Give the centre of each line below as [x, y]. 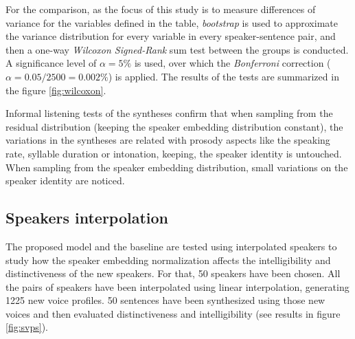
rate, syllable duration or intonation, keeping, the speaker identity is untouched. [174, 153]
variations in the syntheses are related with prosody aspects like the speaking [168, 140]
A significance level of [51, 63]
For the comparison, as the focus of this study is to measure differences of [161, 9]
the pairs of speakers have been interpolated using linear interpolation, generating [177, 286]
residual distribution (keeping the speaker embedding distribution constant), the [174, 126]
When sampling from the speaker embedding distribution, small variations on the [177, 167]
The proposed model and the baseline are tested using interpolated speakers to [171, 246]
